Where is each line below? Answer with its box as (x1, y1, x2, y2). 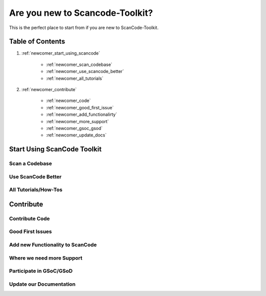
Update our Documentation (9, 281, 76, 288)
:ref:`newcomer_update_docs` (46, 132, 107, 138)
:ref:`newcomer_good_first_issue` (46, 104, 114, 110)
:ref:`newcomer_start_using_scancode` (21, 50, 100, 56)
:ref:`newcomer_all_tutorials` (46, 75, 103, 81)
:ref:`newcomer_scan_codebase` (46, 62, 113, 67)
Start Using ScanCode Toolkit (9, 145, 102, 154)
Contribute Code (9, 215, 50, 222)
